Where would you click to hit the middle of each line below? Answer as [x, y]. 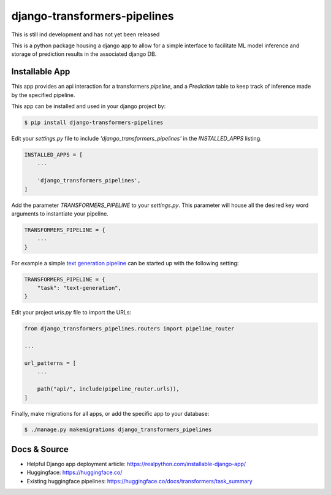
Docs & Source [40, 449]
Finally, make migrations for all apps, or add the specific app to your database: [110, 413]
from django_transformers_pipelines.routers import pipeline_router [129, 329]
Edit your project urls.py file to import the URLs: [71, 313]
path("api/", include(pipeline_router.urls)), [108, 389]
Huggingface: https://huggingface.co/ [74, 472]
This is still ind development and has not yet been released [86, 34]
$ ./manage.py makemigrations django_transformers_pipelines [118, 430]
